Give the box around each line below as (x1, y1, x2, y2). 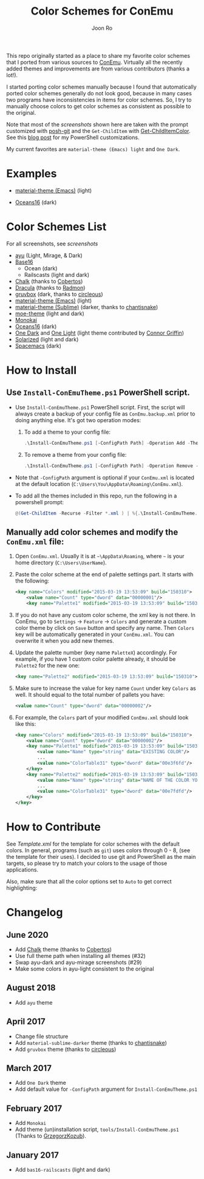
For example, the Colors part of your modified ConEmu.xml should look (15, 714, 189, 721)
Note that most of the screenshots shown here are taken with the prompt (6, 120, 188, 128)
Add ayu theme (15, 999, 53, 1006)
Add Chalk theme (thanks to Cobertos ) (15, 946, 112, 953)
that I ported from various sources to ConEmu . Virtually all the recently (6, 58, 183, 66)
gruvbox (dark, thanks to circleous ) (15, 290, 103, 298)
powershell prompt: (15, 498, 64, 505)
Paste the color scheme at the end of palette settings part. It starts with (15, 571, 194, 578)
